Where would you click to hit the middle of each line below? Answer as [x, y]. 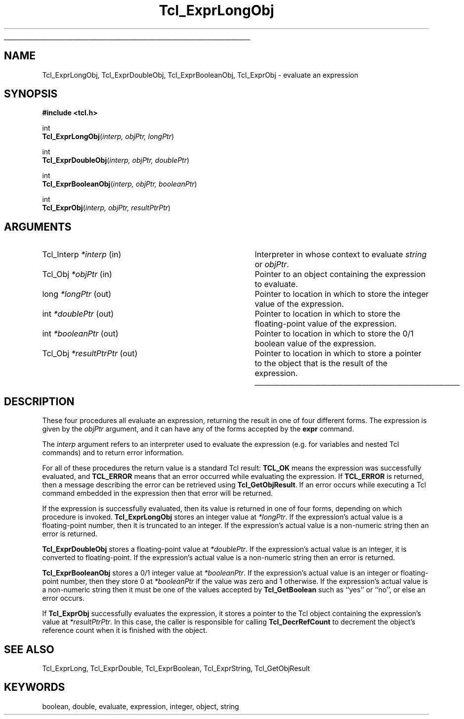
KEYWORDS [35, 687]
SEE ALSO [29, 649]
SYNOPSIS [31, 94]
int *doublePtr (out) [78, 314]
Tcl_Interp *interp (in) [82, 255]
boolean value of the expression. [316, 344]
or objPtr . [272, 264]
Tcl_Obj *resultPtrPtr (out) [90, 354]
